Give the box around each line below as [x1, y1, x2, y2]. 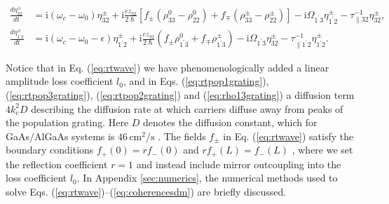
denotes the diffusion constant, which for [143, 115, 318, 130]
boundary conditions [6, 142, 94, 157]
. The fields [158, 128, 206, 143]
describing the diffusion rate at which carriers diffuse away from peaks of [31, 101, 343, 116]
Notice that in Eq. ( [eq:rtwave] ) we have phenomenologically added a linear [6, 60, 329, 74]
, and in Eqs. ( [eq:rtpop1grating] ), [123, 74, 269, 88]
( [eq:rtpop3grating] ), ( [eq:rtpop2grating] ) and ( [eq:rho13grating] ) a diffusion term [6, 88, 355, 102]
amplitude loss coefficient [6, 74, 114, 88]
